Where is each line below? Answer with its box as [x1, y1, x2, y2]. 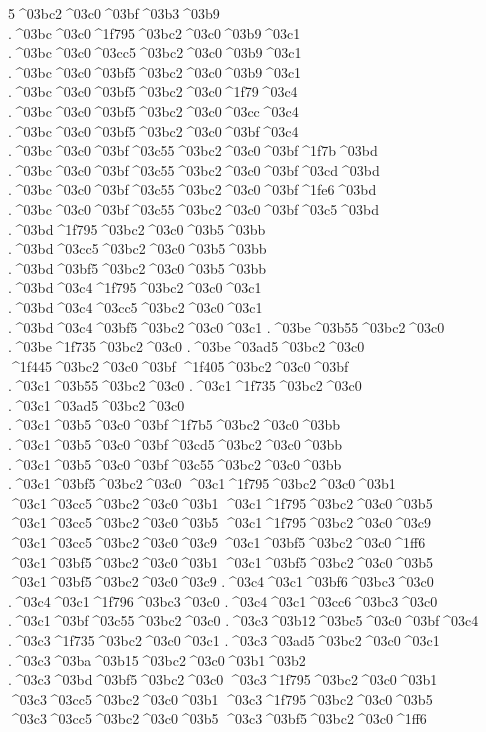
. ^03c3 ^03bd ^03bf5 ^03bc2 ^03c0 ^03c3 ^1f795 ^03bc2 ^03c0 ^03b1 [8, 669, 438, 690]
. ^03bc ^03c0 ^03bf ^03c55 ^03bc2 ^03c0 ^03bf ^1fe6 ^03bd [8, 179, 377, 200]
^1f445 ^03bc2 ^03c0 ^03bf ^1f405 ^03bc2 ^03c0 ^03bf [8, 355, 349, 376]
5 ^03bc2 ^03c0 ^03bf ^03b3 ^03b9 [8, 3, 220, 23]
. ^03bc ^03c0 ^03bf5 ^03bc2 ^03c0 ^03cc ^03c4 [8, 100, 299, 121]
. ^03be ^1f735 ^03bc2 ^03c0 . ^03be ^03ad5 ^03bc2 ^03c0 [8, 336, 365, 357]
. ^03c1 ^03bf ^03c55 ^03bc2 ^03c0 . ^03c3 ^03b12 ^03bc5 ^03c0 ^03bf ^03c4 [8, 610, 479, 631]
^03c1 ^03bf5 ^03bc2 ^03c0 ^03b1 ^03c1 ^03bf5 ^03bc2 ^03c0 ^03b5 [8, 551, 434, 572]
